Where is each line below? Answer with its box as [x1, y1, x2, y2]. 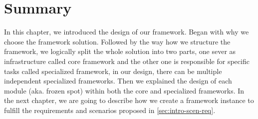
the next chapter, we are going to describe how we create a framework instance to [4, 95, 254, 105]
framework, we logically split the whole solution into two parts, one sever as [4, 46, 236, 56]
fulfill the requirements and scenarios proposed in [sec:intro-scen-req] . [4, 104, 216, 115]
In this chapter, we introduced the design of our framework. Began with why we [4, 26, 249, 37]
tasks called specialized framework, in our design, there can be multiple [4, 65, 222, 76]
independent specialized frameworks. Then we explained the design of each [4, 75, 232, 86]
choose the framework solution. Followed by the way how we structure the [4, 36, 231, 46]
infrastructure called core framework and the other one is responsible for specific [4, 55, 250, 66]
